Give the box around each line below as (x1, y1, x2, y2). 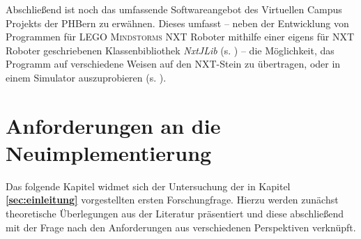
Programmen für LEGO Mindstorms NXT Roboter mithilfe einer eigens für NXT (6, 29, 355, 44)
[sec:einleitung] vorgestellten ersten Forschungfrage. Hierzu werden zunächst (6, 192, 339, 207)
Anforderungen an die (6, 111, 221, 139)
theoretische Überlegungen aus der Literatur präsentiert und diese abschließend (6, 206, 344, 221)
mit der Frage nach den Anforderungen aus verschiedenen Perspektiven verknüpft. (6, 219, 356, 234)
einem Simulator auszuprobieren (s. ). (6, 70, 167, 84)
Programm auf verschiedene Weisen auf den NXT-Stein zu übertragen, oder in (6, 56, 341, 71)
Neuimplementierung (6, 138, 212, 167)
